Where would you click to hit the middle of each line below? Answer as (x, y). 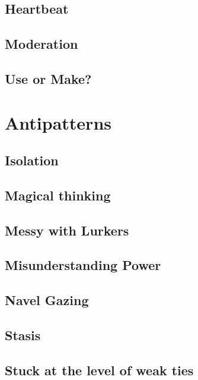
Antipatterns (58, 122)
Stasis (23, 335)
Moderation (41, 44)
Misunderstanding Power (83, 265)
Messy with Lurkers (67, 230)
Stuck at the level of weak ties (99, 370)
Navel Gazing (47, 300)
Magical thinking (58, 195)
